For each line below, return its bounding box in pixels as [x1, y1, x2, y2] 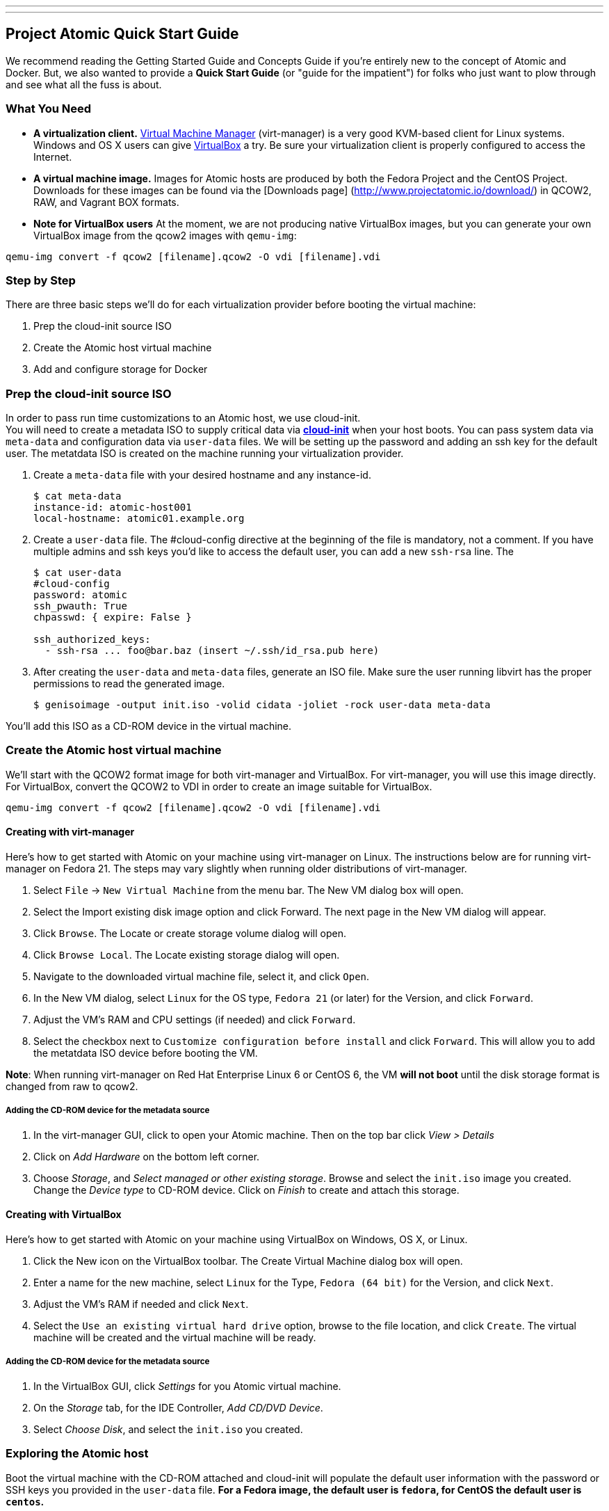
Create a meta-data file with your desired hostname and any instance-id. [33, 469, 371, 481]
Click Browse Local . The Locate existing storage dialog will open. [33, 949, 340, 961]
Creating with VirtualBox [6, 1208, 122, 1221]
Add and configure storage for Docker [33, 363, 208, 376]
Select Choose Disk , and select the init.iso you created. [33, 1423, 303, 1435]
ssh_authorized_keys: [33, 634, 151, 646]
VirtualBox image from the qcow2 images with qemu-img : [33, 229, 297, 241]
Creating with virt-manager [6, 826, 135, 838]
